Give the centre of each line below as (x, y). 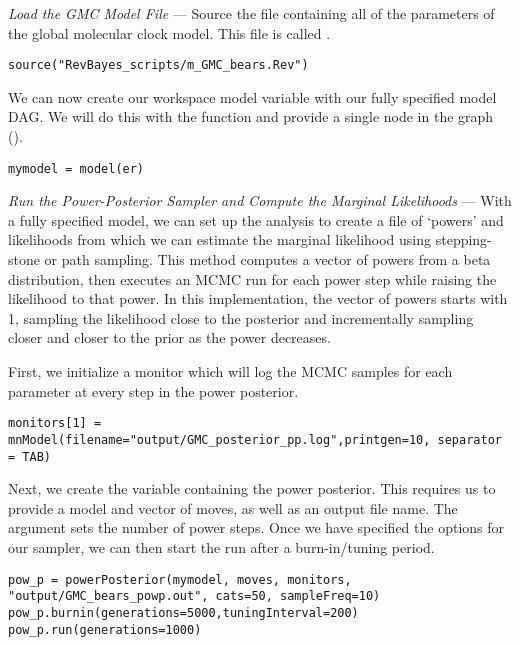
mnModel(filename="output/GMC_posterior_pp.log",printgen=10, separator (255, 439)
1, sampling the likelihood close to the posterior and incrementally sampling (241, 317)
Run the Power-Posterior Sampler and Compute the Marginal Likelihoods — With (260, 200)
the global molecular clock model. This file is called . (169, 32)
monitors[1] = (55, 423)
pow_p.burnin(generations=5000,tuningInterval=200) (183, 612)
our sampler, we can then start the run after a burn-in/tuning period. (221, 546)
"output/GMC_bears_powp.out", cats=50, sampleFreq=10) (194, 596)
